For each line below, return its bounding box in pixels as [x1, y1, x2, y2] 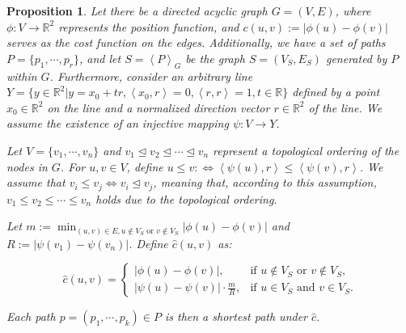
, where [335, 2, 371, 19]
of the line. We [308, 99, 383, 116]
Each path [6, 308, 56, 325]
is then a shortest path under [164, 308, 308, 325]
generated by [325, 49, 387, 66]
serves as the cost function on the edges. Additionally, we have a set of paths [6, 34, 386, 51]
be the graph [185, 49, 245, 66]
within [6, 67, 37, 84]
